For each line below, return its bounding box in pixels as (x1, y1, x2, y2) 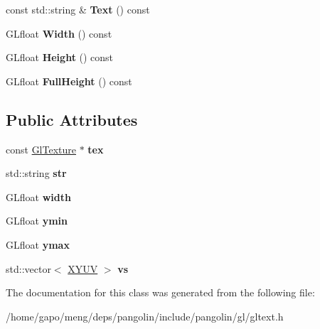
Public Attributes (6, 108, 138, 130)
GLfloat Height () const (6, 50, 114, 65)
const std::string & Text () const (6, 2, 150, 16)
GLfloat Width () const (6, 26, 112, 41)
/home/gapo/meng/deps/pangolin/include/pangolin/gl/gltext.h (6, 308, 284, 323)
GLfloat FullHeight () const (6, 73, 132, 88)
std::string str (6, 166, 67, 180)
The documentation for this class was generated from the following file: (6, 285, 315, 300)
